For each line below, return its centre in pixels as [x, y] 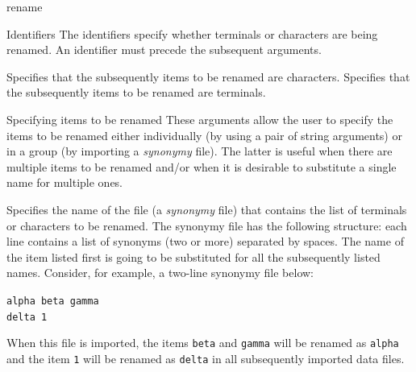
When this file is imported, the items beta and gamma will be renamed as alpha [203, 343]
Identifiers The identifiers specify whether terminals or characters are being [192, 33]
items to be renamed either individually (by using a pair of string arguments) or [204, 135]
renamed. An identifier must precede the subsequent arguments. [164, 50]
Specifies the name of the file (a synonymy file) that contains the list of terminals [207, 209]
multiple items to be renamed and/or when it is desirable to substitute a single [202, 166]
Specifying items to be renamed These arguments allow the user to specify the [200, 119]
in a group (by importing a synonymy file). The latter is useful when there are [200, 151]
